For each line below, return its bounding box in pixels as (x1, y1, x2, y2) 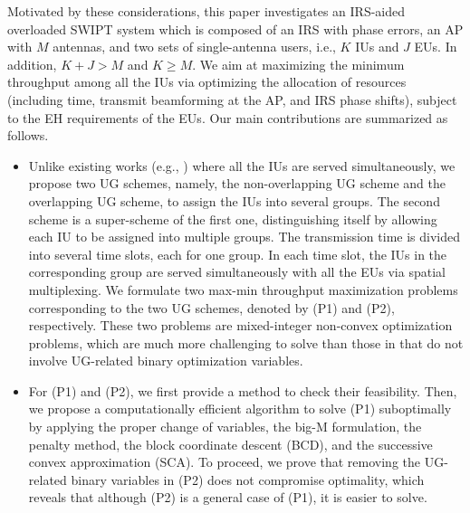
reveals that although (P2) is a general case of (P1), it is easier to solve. (28, 488, 427, 507)
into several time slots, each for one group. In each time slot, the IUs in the (28, 244, 447, 263)
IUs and (355, 37, 399, 56)
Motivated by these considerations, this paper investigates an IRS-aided (7, 2, 406, 20)
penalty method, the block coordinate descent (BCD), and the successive (28, 434, 433, 453)
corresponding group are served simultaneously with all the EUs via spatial (28, 262, 446, 281)
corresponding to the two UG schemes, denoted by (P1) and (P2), (28, 298, 395, 317)
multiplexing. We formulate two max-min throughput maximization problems (28, 280, 458, 299)
